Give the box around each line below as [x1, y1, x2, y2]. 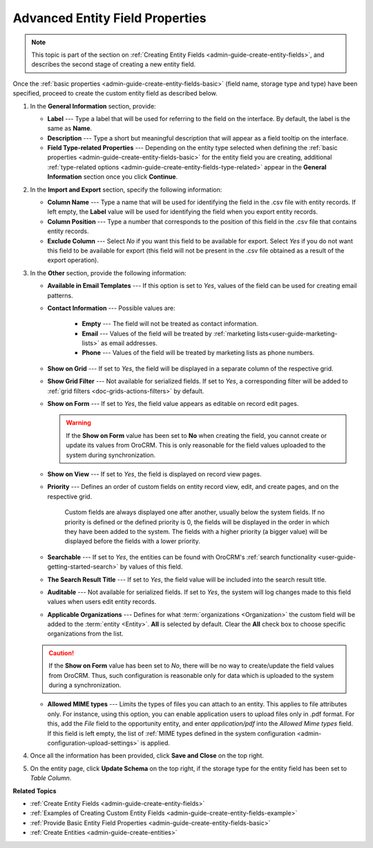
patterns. [47, 291, 73, 299]
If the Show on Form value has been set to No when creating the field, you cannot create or [66, 431, 327, 439]
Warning [66, 418, 91, 427]
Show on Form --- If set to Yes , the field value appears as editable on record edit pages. [47, 400, 299, 408]
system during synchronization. [66, 450, 156, 459]
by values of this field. [119, 562, 183, 571]
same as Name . [47, 125, 93, 133]
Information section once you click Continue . [47, 173, 178, 181]
